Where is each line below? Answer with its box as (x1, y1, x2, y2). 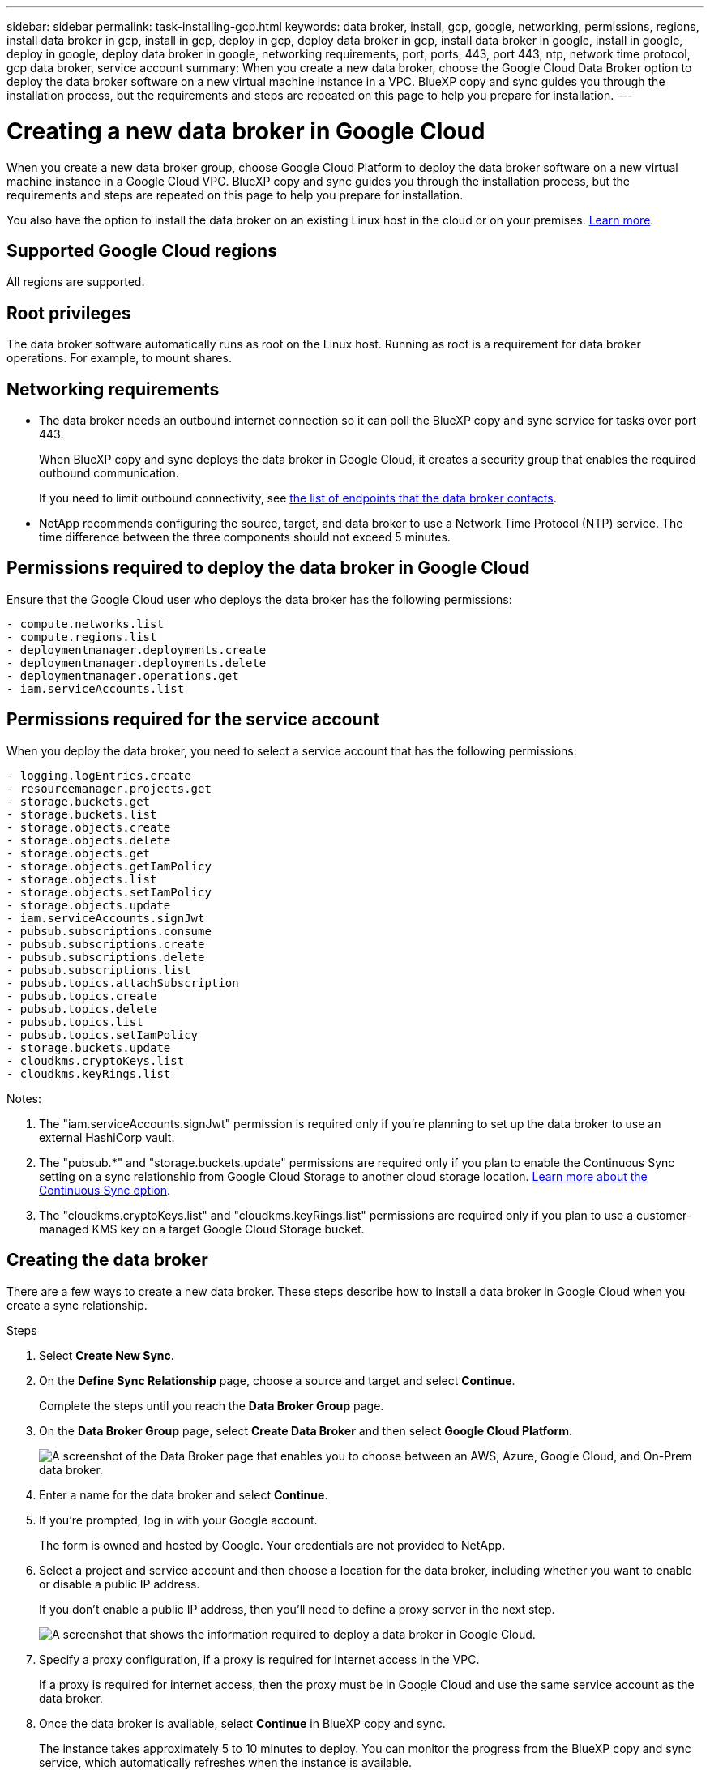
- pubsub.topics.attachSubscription (6, 976, 239, 990)
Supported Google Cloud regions (6, 240, 277, 261)
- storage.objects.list (6, 872, 157, 886)
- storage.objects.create (6, 820, 171, 834)
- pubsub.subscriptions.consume (6, 924, 212, 938)
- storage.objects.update (6, 898, 171, 912)
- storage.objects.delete (6, 833, 171, 847)
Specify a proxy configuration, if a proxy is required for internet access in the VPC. (39, 1652, 480, 1666)
